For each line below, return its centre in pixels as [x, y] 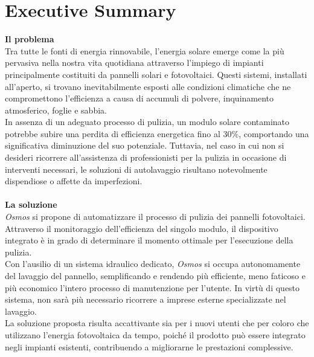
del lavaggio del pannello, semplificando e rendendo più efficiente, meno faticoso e [155, 275]
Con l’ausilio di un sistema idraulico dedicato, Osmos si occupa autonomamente [153, 264]
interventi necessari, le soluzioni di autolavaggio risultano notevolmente [136, 169]
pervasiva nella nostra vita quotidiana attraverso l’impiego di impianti [134, 63]
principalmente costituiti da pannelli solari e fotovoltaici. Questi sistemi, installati [156, 74]
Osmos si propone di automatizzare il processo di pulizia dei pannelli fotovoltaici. [155, 217]
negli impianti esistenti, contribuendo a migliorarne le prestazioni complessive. [149, 346]
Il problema [30, 39]
